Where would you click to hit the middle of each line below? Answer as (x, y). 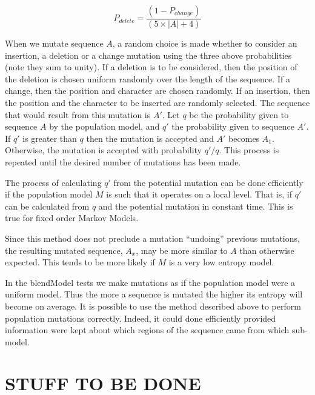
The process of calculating (53, 182)
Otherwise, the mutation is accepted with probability (103, 150)
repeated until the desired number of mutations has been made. (123, 161)
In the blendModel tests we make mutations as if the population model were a (150, 282)
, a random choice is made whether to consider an (205, 43)
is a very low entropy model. (221, 262)
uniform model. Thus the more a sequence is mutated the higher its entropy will (154, 294)
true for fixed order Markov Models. (72, 218)
